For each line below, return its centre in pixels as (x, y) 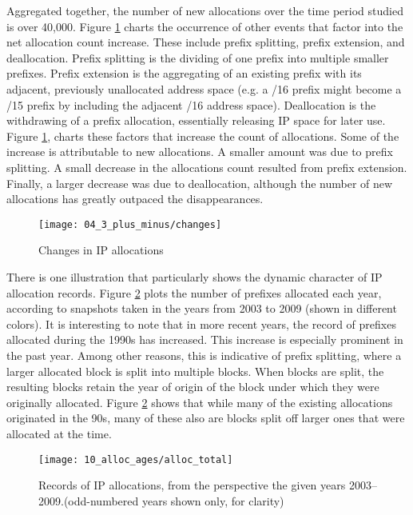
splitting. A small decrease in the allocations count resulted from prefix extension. (207, 167)
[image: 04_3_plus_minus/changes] (130, 224)
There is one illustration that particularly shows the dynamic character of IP (195, 276)
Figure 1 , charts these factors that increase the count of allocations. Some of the (203, 136)
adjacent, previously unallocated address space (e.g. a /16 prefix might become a (204, 88)
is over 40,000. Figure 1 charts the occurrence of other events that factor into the (205, 26)
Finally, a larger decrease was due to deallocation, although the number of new (200, 183)
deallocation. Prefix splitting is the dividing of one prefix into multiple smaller (198, 57)
